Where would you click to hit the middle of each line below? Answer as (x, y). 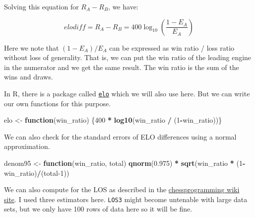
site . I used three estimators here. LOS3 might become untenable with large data (126, 199)
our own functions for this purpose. (58, 103)
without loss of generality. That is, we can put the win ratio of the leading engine (128, 57)
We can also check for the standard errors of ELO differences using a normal (120, 136)
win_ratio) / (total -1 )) (37, 173)
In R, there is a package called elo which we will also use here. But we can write (127, 93)
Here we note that (32, 47)
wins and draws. (29, 77)
